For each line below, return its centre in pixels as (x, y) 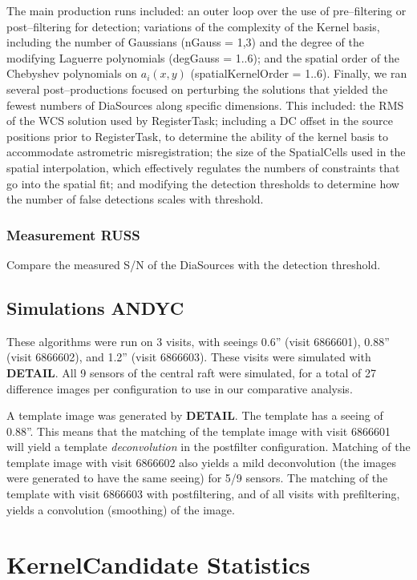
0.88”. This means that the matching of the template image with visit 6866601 (198, 431)
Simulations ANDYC (95, 307)
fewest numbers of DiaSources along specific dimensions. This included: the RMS (205, 105)
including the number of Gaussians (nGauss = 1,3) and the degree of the (185, 42)
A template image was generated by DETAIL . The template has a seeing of (195, 415)
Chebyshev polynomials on (72, 73)
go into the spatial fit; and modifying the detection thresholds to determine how (203, 183)
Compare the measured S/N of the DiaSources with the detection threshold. (194, 264)
